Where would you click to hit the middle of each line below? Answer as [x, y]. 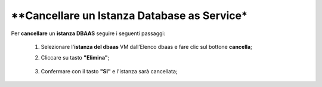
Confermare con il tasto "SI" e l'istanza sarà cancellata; [109, 71]
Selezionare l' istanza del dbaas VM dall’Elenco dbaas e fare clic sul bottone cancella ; [147, 46]
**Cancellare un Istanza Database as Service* [129, 15]
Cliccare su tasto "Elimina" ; [75, 58]
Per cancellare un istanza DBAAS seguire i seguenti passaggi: [88, 33]
